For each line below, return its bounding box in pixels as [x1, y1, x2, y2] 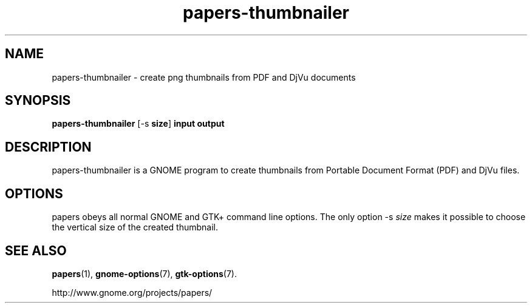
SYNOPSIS [5, 93, 71, 109]
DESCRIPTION [5, 139, 92, 155]
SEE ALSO [5, 243, 67, 258]
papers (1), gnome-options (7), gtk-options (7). [52, 268, 237, 279]
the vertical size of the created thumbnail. [52, 222, 218, 233]
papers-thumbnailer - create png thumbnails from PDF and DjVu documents [52, 72, 356, 82]
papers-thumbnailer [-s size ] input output [52, 118, 225, 129]
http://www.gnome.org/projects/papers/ [52, 287, 213, 298]
